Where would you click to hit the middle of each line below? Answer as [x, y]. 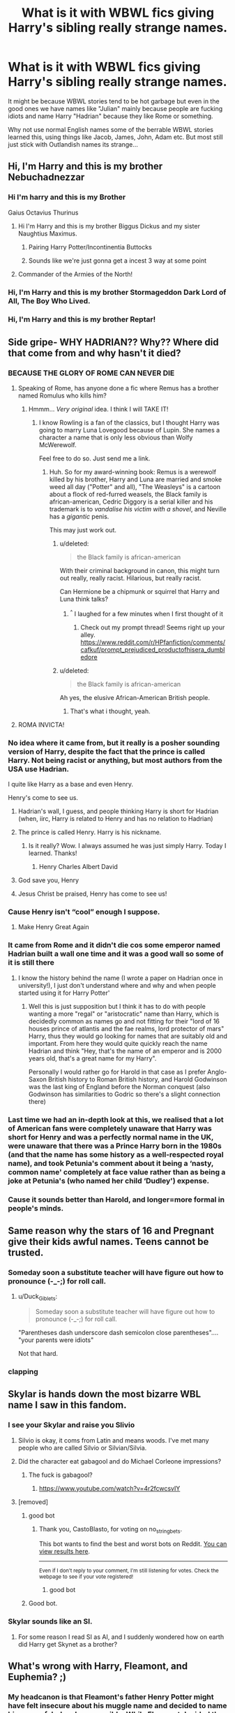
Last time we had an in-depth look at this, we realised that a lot [116, 1119]
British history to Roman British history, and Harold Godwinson [138, 1079]
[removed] [33, 1502]
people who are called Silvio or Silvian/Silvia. [82, 1448]
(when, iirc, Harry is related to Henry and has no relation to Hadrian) [115, 819]
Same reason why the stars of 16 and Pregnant [111, 1231]
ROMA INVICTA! [41, 724]
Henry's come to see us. [43, 798]
